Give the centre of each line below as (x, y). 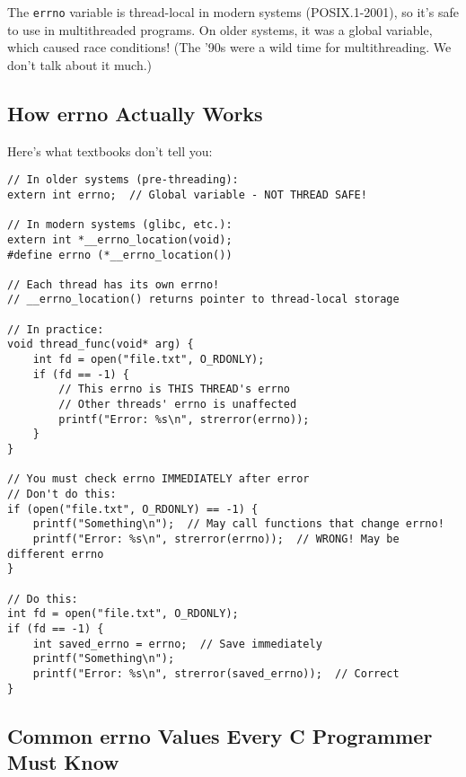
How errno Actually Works (135, 113)
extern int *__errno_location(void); (120, 239)
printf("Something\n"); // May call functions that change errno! (238, 524)
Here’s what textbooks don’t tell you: (110, 150)
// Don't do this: (62, 494)
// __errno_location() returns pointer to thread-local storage (203, 300)
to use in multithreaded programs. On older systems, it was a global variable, (220, 29)
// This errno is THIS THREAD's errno (174, 389)
